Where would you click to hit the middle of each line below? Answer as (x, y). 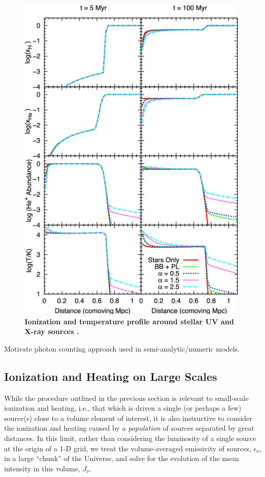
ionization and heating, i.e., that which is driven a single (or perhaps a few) (123, 408)
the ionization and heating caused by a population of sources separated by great (129, 428)
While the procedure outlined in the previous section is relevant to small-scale (126, 398)
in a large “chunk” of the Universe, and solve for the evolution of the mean (121, 458)
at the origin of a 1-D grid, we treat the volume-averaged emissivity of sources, (128, 448)
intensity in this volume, (42, 468)
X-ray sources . (52, 331)
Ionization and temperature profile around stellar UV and (129, 321)
